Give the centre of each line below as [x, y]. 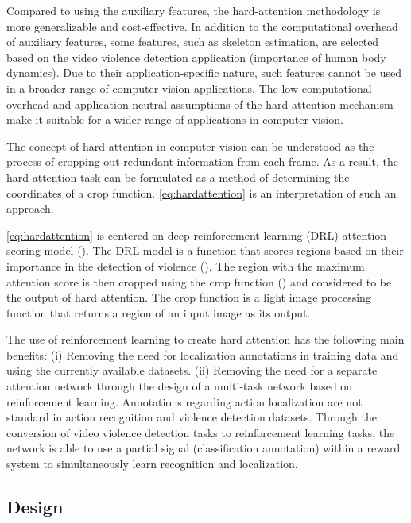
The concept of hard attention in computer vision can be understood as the [190, 146]
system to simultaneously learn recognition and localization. [152, 464]
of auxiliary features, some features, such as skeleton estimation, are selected [193, 42]
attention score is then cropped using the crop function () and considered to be [199, 281]
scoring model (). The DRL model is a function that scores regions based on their [205, 250]
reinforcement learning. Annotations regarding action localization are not [184, 401]
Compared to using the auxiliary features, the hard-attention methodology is [194, 10]
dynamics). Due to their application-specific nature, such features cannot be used [204, 73]
